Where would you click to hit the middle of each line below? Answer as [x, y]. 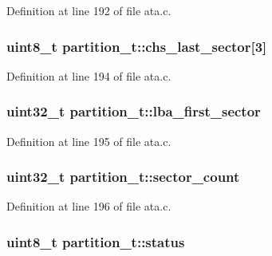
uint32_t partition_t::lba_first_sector [134, 111]
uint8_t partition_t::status [96, 241]
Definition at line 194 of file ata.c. [89, 75]
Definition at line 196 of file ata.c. [89, 206]
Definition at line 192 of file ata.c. [89, 10]
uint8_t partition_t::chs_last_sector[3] [137, 46]
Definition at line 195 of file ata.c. [89, 141]
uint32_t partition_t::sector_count [123, 177]
